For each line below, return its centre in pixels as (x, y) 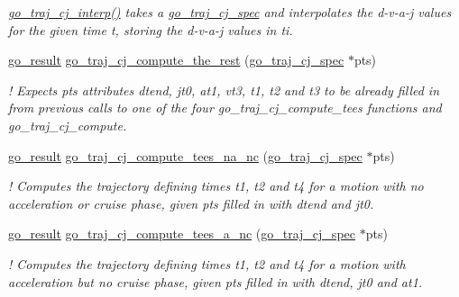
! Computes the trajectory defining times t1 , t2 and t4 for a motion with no (216, 186)
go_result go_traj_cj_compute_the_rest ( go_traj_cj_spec (176, 60)
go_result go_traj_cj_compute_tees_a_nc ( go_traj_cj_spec (182, 234)
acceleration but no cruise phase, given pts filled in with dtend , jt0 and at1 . (216, 281)
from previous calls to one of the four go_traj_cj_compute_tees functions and (225, 108)
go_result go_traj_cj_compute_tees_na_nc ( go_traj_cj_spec (185, 155)
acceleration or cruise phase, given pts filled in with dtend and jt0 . (191, 203)
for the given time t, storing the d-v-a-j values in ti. (151, 29)
